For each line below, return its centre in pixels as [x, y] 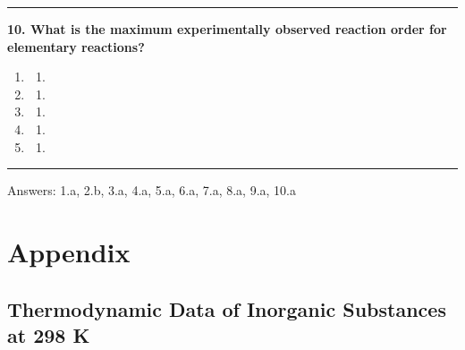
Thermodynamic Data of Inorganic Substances [227, 308]
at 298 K [49, 334]
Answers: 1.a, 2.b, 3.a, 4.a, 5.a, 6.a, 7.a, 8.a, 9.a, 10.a [152, 190]
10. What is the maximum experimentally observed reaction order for [227, 29]
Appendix [69, 251]
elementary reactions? [76, 46]
